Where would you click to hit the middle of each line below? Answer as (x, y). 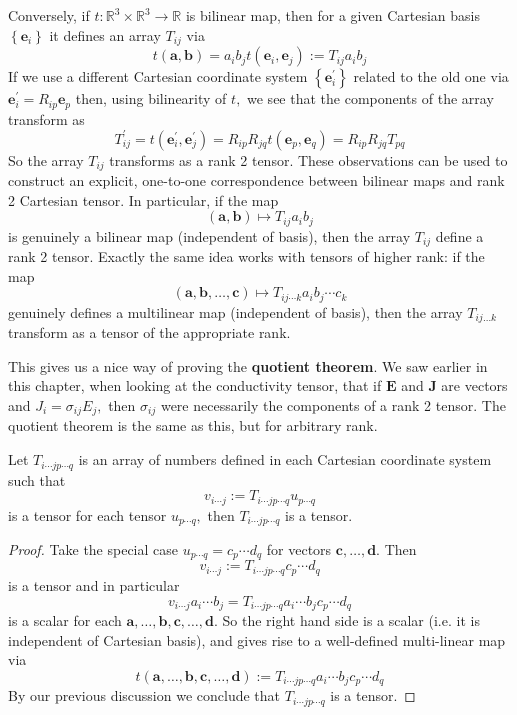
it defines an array (105, 34)
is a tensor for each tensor (87, 514)
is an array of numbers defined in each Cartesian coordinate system (285, 459)
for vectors (299, 549)
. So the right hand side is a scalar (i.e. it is (346, 619)
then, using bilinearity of (151, 98)
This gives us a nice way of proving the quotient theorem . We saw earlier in (248, 365)
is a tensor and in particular (94, 584)
